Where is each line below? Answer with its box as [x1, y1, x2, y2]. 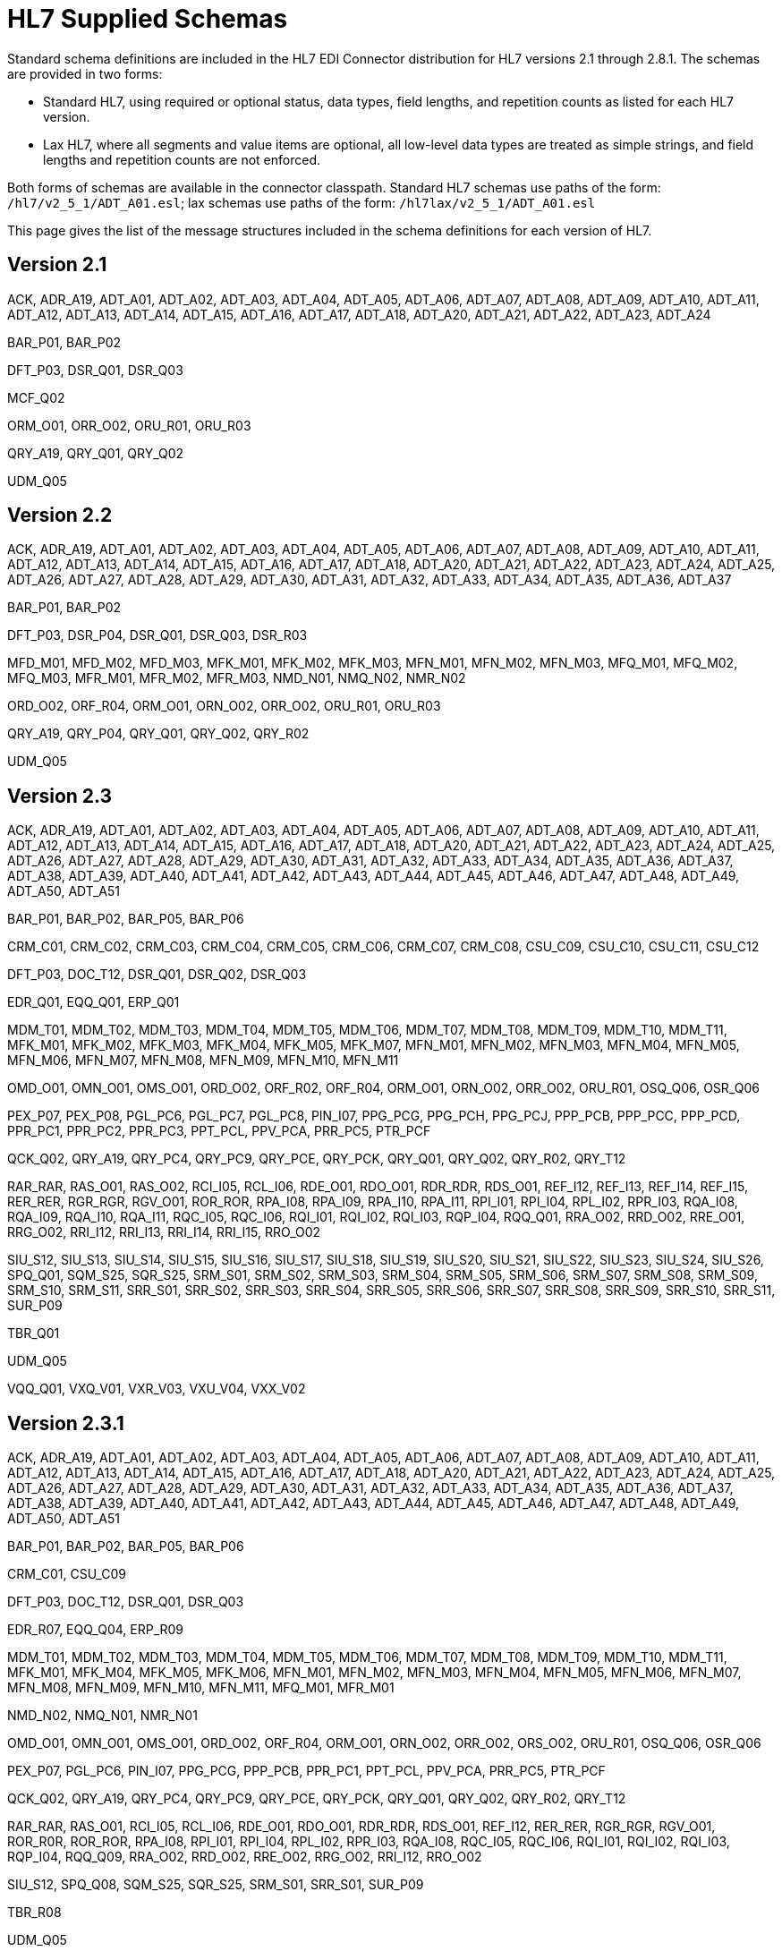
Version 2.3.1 [7, 1411, 124, 1435]
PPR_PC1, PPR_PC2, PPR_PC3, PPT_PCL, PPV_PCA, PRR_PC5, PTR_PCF [7, 1123, 431, 1139]
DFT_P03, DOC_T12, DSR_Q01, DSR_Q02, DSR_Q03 [7, 967, 307, 983]
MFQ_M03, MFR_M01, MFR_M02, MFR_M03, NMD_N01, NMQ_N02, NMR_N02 [7, 670, 466, 686]
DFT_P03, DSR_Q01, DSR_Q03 [7, 362, 183, 378]
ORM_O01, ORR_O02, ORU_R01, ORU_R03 [7, 417, 251, 433]
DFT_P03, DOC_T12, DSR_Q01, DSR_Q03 [7, 1594, 244, 1610]
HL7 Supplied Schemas [7, 4, 288, 34]
